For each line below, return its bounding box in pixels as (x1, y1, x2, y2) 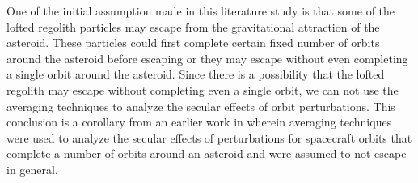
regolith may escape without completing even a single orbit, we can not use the (6, 81, 399, 98)
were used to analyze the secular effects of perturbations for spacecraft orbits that (6, 129, 412, 146)
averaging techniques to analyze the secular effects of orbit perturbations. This (6, 97, 395, 114)
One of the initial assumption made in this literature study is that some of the (6, 2, 395, 19)
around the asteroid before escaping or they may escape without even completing (6, 49, 408, 66)
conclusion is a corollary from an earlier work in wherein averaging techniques (6, 113, 392, 130)
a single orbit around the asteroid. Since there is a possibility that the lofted (6, 66, 385, 83)
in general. (6, 160, 58, 177)
